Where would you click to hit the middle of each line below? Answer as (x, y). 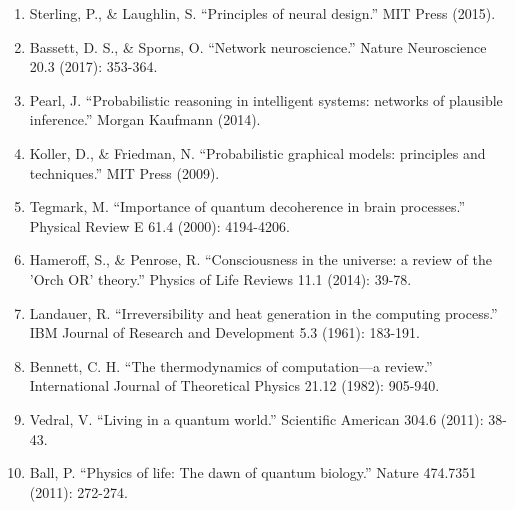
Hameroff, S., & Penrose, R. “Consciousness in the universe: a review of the (260, 259)
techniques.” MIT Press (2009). (124, 172)
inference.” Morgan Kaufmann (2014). (145, 119)
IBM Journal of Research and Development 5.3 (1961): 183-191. (224, 332)
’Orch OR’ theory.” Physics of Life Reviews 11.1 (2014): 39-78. (220, 278)
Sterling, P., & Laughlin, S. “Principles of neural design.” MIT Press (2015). (262, 13)
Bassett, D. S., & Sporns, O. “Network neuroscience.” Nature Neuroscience (258, 46)
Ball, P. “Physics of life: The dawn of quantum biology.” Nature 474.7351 (253, 472)
